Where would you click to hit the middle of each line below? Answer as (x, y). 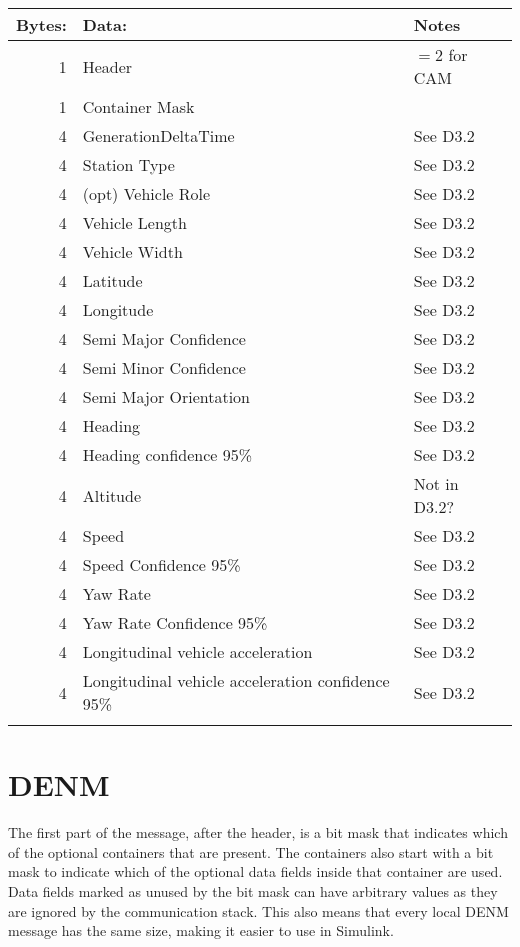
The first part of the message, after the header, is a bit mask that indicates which (258, 832)
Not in (436, 483)
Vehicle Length (134, 222)
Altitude (112, 495)
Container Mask (138, 106)
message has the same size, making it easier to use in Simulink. (201, 930)
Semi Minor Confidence (164, 367)
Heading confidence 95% (167, 454)
